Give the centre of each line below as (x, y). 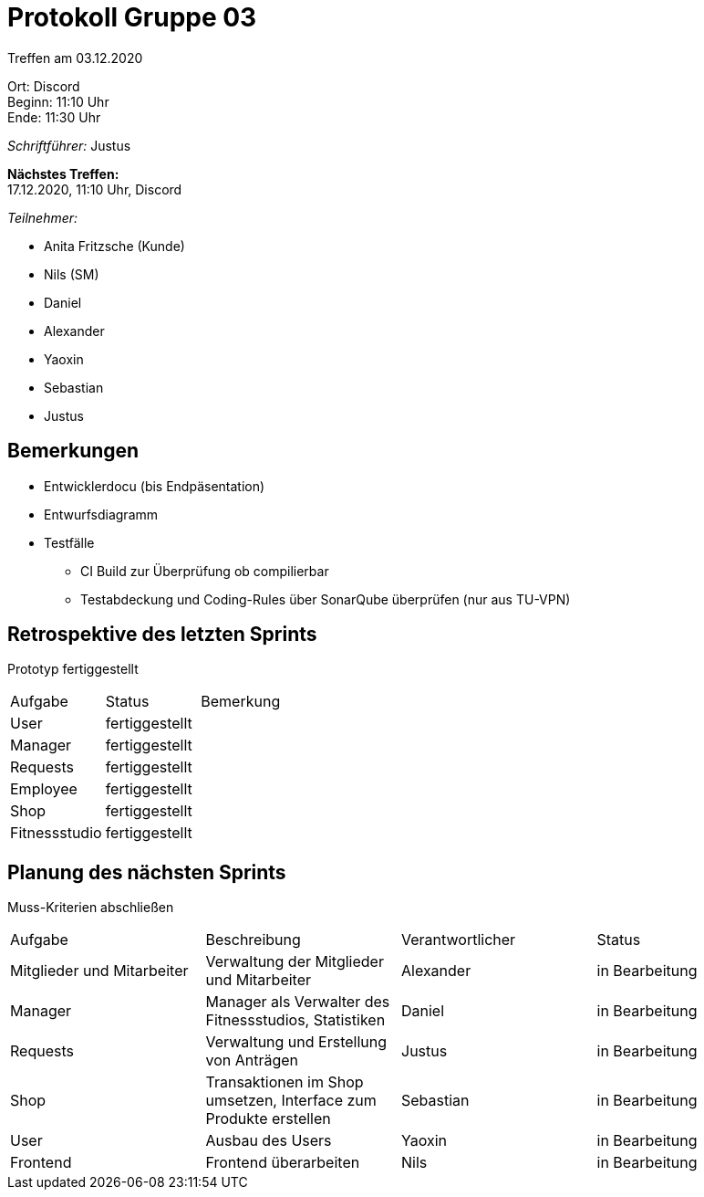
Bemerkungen (73, 451)
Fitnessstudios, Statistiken (295, 1020)
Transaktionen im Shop (285, 1082)
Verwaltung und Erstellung (296, 1042)
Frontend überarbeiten (283, 1163)
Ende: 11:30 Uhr (54, 117)
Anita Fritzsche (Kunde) (114, 246)
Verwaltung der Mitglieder (295, 962)
